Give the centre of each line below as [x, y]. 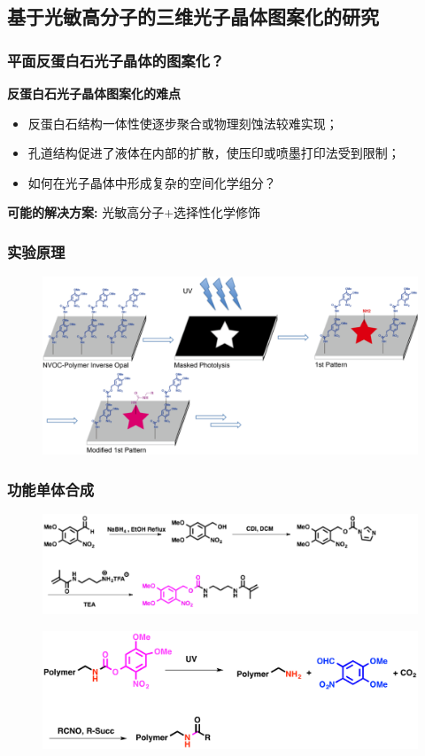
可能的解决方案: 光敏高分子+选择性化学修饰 [134, 212]
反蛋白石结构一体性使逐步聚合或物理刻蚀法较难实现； [183, 123]
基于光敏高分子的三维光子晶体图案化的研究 [193, 16]
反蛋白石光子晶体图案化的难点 [94, 93]
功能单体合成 [51, 489]
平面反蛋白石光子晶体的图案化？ [116, 60]
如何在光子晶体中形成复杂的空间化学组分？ [152, 182]
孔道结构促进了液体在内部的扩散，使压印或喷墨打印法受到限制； [214, 153]
